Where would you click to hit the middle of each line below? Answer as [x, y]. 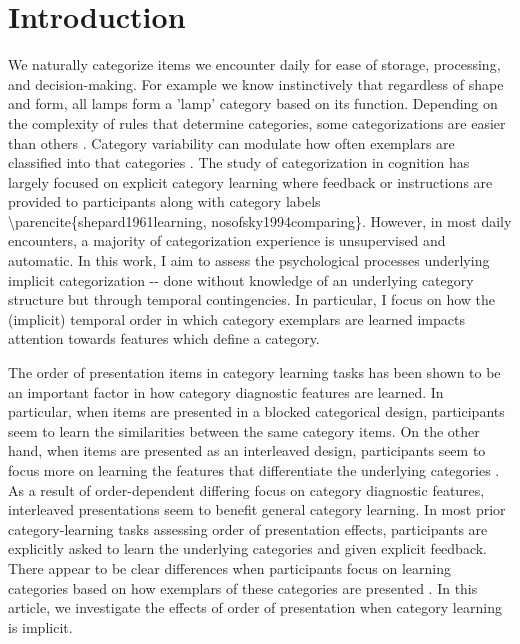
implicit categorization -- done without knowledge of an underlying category [241, 279]
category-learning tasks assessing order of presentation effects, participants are [248, 528]
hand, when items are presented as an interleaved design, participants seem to [247, 450]
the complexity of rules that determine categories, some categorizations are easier [257, 122]
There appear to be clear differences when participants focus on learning [230, 567]
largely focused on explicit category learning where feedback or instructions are [250, 181]
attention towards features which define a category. [164, 338]
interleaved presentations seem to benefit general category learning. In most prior [257, 509]
